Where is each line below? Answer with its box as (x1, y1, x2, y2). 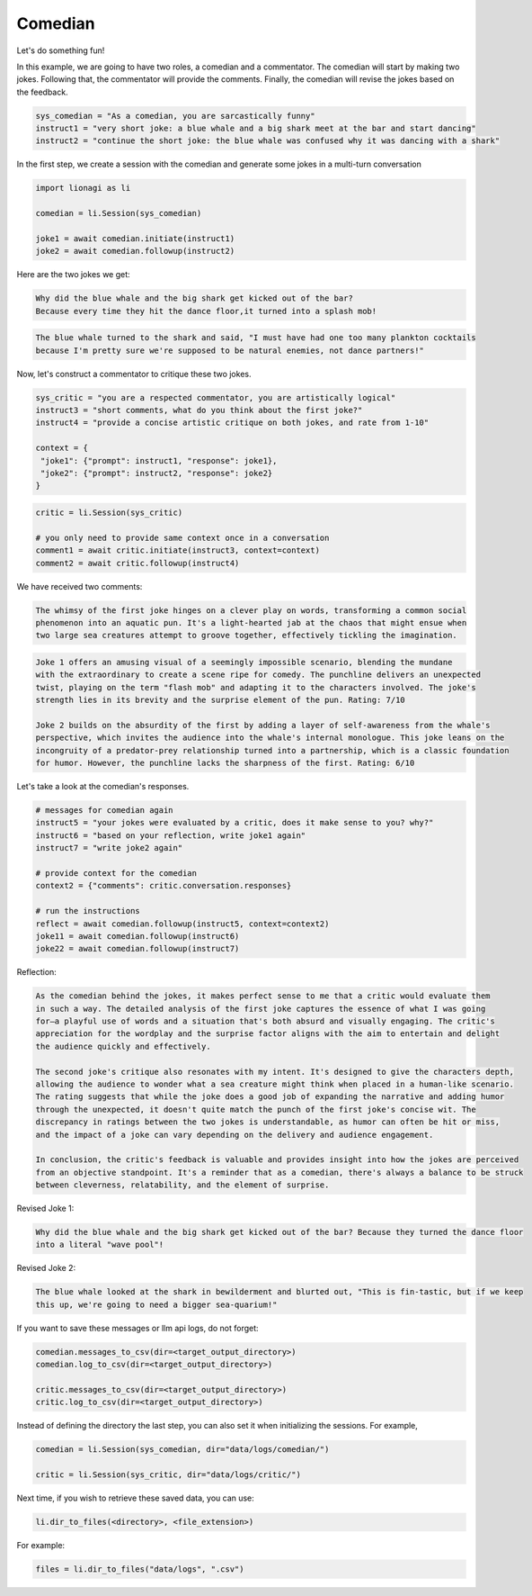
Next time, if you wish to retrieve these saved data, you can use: (16, 1492, 255, 1503)
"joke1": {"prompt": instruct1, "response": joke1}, (40, 455, 278, 465)
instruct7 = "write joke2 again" (35, 843, 183, 853)
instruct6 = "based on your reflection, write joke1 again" (35, 830, 306, 841)
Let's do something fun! (16, 45, 105, 56)
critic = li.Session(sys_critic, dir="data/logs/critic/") (35, 1470, 301, 1480)
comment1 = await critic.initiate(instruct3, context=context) (35, 546, 321, 555)
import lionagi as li (35, 183, 131, 194)
